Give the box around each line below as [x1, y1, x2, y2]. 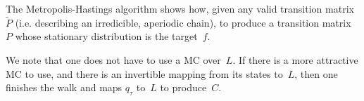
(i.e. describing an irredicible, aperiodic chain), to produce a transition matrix [15, 15, 351, 29]
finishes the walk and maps [6, 80, 123, 95]
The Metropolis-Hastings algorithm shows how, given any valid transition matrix [6, 1, 354, 15]
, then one [294, 66, 338, 81]
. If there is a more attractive [232, 53, 358, 67]
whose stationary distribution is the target [15, 29, 198, 43]
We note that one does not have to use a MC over [6, 53, 221, 67]
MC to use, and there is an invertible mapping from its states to [6, 66, 283, 81]
